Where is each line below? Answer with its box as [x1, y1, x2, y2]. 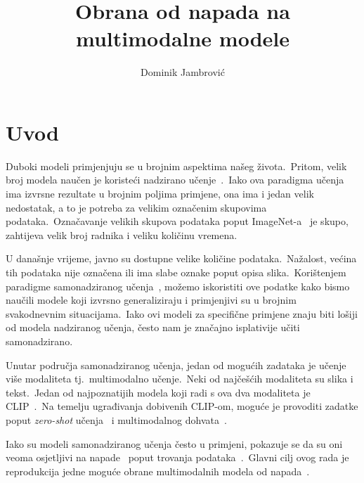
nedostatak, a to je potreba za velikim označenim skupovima [6, 200, 267, 214]
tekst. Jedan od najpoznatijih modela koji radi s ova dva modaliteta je [6, 385, 311, 399]
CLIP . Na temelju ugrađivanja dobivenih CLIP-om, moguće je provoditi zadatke [6, 399, 358, 413]
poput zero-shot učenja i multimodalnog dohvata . [6, 412, 227, 427]
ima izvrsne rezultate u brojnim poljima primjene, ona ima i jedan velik [6, 186, 314, 201]
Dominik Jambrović [141, 65, 225, 79]
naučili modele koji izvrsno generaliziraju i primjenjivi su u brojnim [6, 292, 297, 307]
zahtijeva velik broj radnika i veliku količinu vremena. [6, 227, 238, 242]
